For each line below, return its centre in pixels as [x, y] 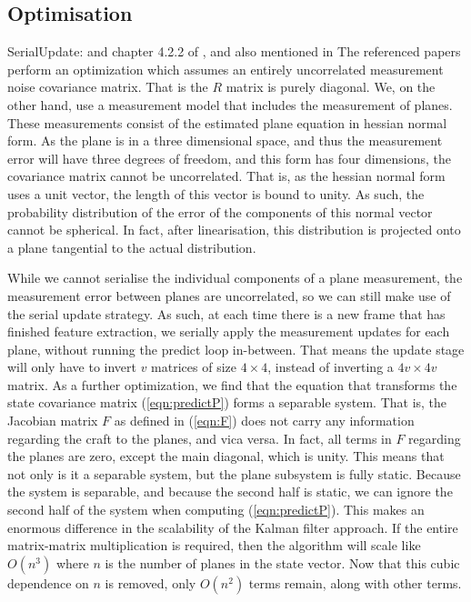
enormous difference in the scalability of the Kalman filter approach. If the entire [233, 527]
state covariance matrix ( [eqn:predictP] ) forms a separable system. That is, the [227, 402]
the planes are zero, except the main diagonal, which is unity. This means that [226, 456]
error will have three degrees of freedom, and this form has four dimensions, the [229, 158]
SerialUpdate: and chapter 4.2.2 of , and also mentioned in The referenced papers [234, 51]
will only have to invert [72, 367]
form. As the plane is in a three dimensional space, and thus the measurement [225, 140]
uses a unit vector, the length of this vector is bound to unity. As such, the [216, 193]
